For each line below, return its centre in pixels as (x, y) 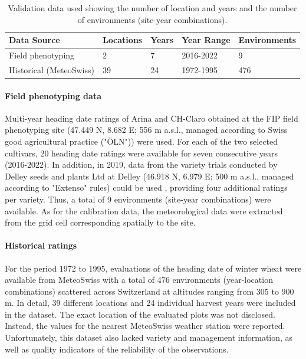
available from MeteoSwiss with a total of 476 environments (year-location (139, 280)
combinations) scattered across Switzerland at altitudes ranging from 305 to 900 (149, 291)
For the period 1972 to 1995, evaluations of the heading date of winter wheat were (153, 268)
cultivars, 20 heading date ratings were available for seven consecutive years (141, 153)
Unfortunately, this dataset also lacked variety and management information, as (149, 337)
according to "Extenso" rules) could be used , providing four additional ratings (146, 187)
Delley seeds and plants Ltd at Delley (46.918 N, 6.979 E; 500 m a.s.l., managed (149, 176)
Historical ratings (41, 245)
